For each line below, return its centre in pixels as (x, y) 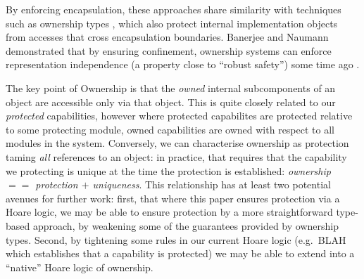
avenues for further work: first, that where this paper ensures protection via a (173, 198)
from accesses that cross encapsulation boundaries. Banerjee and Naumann (167, 37)
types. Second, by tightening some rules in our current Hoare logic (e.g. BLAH (176, 239)
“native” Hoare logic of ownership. (80, 267)
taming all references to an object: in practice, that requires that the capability (176, 156)
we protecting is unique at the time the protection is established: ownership (168, 170)
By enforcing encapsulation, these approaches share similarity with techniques (174, 9)
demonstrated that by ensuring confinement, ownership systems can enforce (169, 50)
